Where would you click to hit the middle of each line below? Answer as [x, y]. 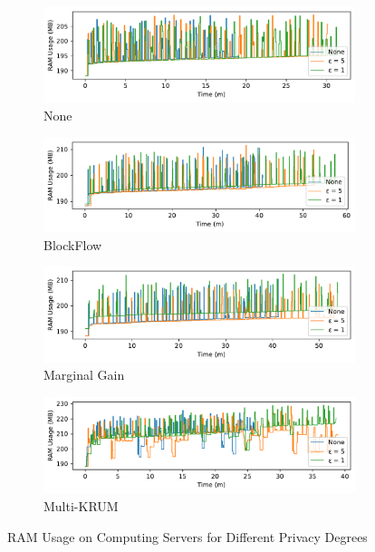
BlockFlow [73, 244]
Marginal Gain [84, 375]
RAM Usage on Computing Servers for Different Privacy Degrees [187, 536]
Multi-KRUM [81, 506]
